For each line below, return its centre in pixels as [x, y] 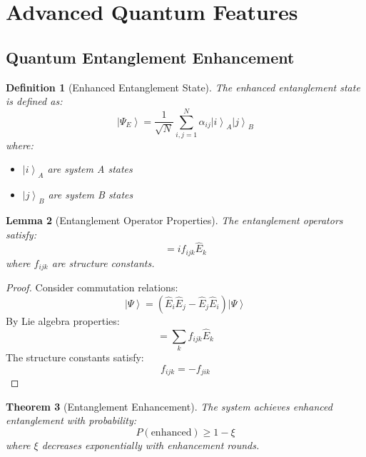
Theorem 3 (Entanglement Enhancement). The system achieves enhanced [169, 406]
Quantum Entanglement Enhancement [150, 57]
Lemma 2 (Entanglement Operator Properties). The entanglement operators [174, 220]
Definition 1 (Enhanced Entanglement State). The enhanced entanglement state [183, 87]
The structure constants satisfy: [75, 357]
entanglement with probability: [71, 420]
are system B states [91, 195]
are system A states [90, 169]
